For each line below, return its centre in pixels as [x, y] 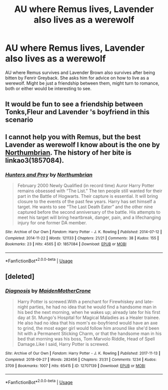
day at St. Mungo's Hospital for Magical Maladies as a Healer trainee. [88, 318]
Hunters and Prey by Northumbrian [49, 175]
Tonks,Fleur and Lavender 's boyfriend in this [77, 112]
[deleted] [20, 277]
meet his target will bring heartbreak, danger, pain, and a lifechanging [89, 218]
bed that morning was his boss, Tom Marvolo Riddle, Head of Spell [86, 339]
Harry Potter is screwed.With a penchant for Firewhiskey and [80, 302]
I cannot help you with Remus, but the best [73, 137]
